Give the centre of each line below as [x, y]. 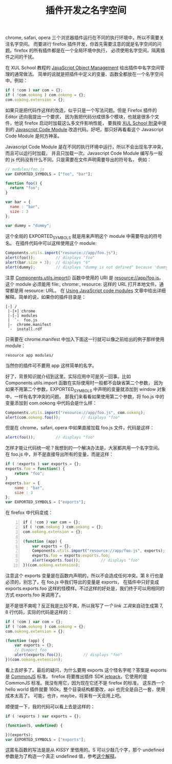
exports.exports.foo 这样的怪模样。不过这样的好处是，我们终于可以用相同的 [85, 588]
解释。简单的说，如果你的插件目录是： [46, 297]
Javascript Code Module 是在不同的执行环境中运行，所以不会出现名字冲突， [86, 147]
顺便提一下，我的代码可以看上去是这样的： [50, 706]
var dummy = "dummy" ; [28, 225]
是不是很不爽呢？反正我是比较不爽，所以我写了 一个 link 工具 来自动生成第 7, [84, 606]
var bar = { [18, 202]
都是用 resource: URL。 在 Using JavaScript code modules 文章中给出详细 [88, 291]
